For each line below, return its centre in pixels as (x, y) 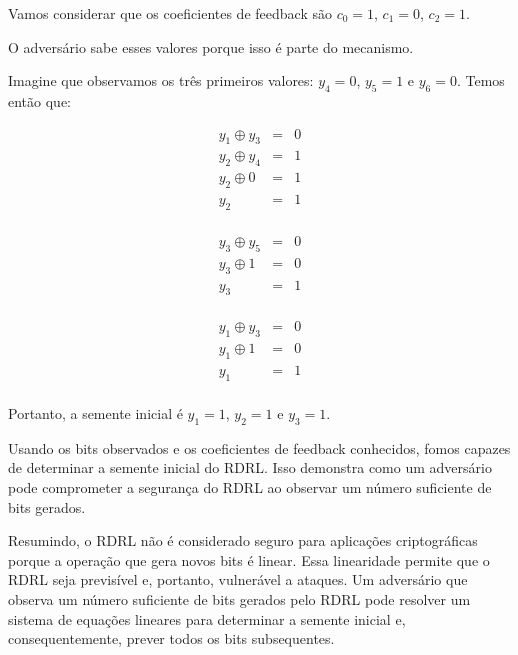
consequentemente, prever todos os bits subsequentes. (171, 638)
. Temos (480, 80)
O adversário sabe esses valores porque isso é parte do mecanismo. (211, 46)
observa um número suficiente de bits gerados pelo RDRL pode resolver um (239, 598)
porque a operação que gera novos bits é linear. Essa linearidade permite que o (249, 559)
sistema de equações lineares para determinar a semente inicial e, (207, 618)
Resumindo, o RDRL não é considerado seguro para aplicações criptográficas (243, 540)
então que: (39, 100)
